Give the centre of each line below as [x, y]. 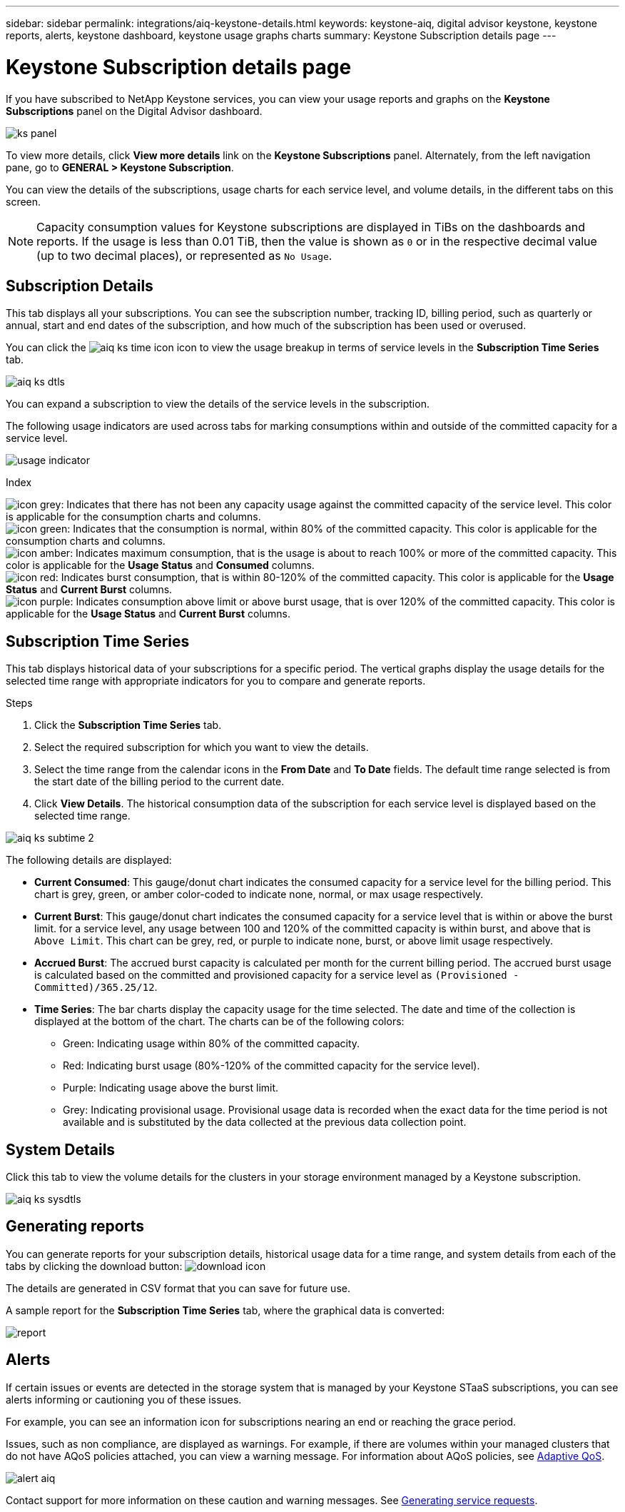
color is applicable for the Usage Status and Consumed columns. [160, 565]
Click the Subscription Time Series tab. [128, 725]
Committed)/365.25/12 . [96, 987]
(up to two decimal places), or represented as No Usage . [184, 255]
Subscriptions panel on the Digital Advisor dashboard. [134, 111]
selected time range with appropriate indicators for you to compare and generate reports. [216, 681]
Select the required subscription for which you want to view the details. [202, 747]
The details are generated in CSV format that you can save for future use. [178, 1288]
